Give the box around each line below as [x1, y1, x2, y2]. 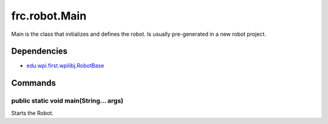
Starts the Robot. [11, 109, 54, 117]
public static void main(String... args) [11, 97, 124, 105]
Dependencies [11, 46, 68, 57]
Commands [11, 78, 56, 88]
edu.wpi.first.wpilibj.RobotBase [26, 62, 104, 69]
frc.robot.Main [11, 9, 87, 22]
